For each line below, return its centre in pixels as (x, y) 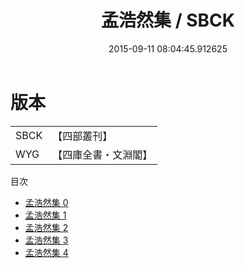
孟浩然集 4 (46, 252)
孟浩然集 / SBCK (168, 20)
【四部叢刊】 (82, 136)
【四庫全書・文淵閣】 (102, 154)
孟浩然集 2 (46, 227)
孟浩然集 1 (45, 215)
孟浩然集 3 (46, 240)
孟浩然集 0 (46, 202)
